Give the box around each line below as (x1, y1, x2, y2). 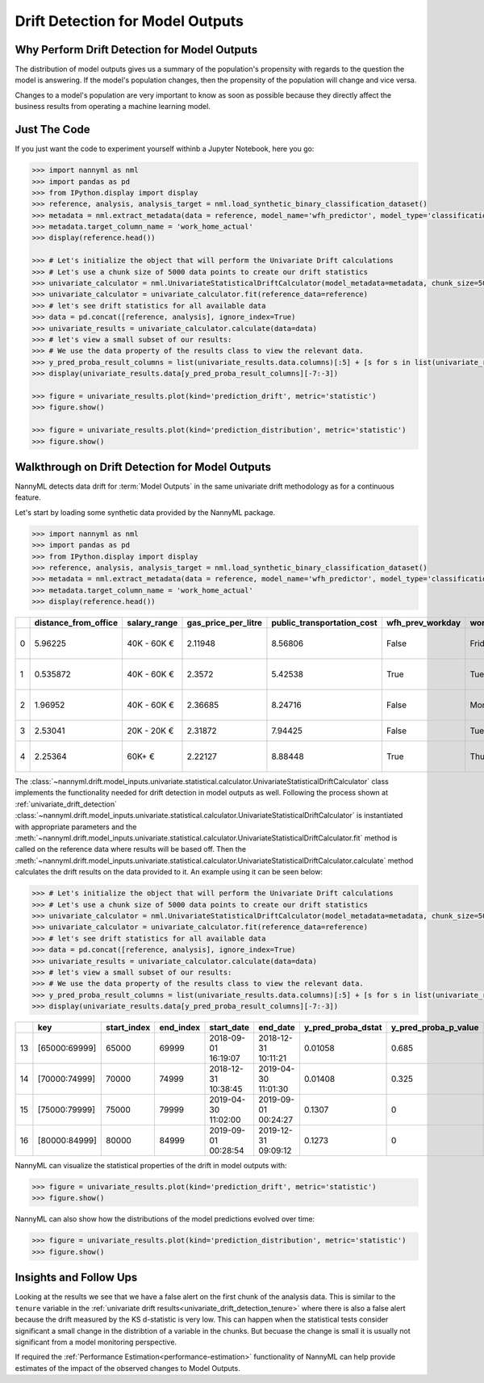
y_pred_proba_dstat (303, 1022, 382, 1033)
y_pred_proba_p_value (390, 1022, 479, 1033)
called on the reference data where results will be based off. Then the (15, 844, 246, 854)
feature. (15, 492, 42, 502)
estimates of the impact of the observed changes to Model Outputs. (15, 1363, 241, 1373)
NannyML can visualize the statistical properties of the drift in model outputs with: (15, 1161, 287, 1171)
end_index (159, 1022, 201, 1033)
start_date (209, 1022, 250, 1033)
